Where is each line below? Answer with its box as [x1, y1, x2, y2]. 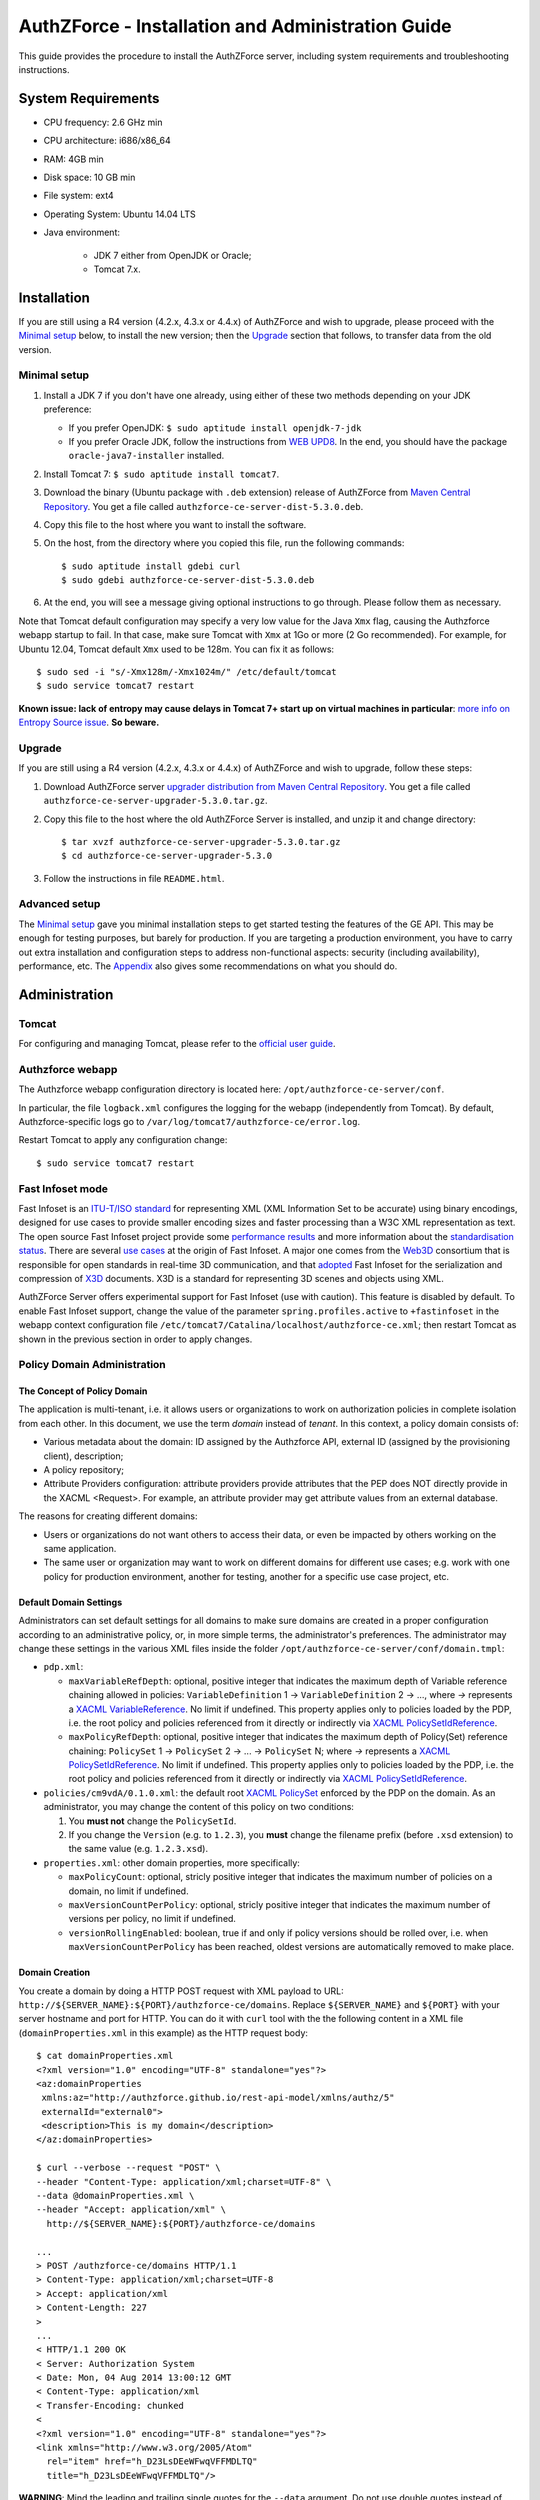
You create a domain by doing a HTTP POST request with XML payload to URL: [18, 1985, 344, 1997]
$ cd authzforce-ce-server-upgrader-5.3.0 [61, 850, 273, 862]
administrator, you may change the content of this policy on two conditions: [43, 1801, 355, 1813]
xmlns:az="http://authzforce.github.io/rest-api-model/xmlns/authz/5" [41, 2092, 395, 2104]
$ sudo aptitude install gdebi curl [61, 560, 241, 572]
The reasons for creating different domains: [18, 1510, 199, 1522]
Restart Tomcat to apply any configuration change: [18, 1134, 228, 1146]
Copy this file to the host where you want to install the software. [43, 518, 307, 530]
